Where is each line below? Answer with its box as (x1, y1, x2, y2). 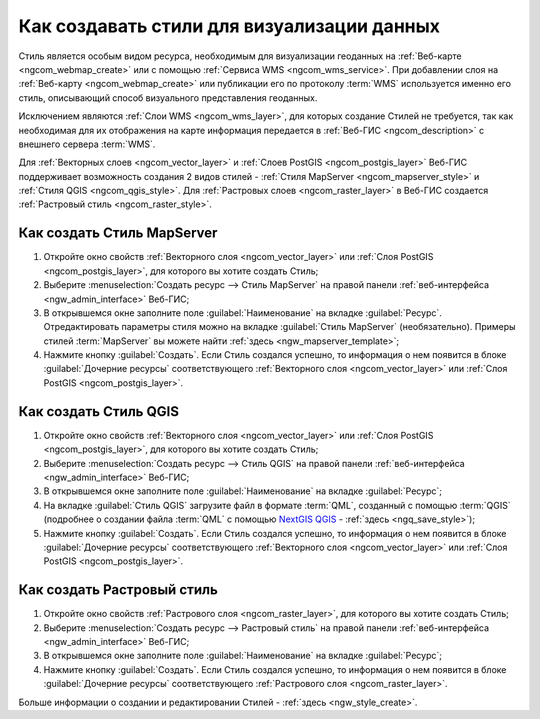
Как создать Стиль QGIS (18, 403, 180, 420)
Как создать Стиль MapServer (18, 225, 218, 242)
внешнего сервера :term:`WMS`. (18, 138, 156, 150)
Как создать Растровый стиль (18, 581, 219, 599)
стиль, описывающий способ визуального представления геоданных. (18, 91, 318, 104)
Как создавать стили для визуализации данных (18, 15, 440, 37)
